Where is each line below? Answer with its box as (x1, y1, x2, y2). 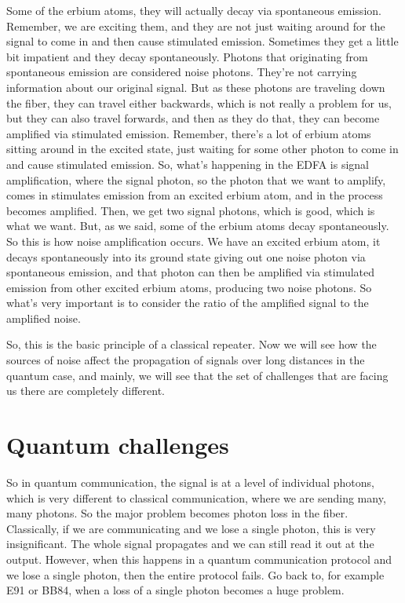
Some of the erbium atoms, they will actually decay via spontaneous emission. (6, 2, 381, 18)
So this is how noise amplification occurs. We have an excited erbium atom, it (6, 232, 381, 249)
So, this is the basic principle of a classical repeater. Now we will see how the (6, 336, 377, 353)
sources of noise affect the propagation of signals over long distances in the (6, 352, 365, 368)
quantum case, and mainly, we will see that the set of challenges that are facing (6, 367, 389, 383)
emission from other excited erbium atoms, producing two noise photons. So (6, 279, 372, 295)
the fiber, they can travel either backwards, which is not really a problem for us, (6, 94, 392, 111)
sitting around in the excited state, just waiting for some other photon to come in (6, 141, 399, 157)
